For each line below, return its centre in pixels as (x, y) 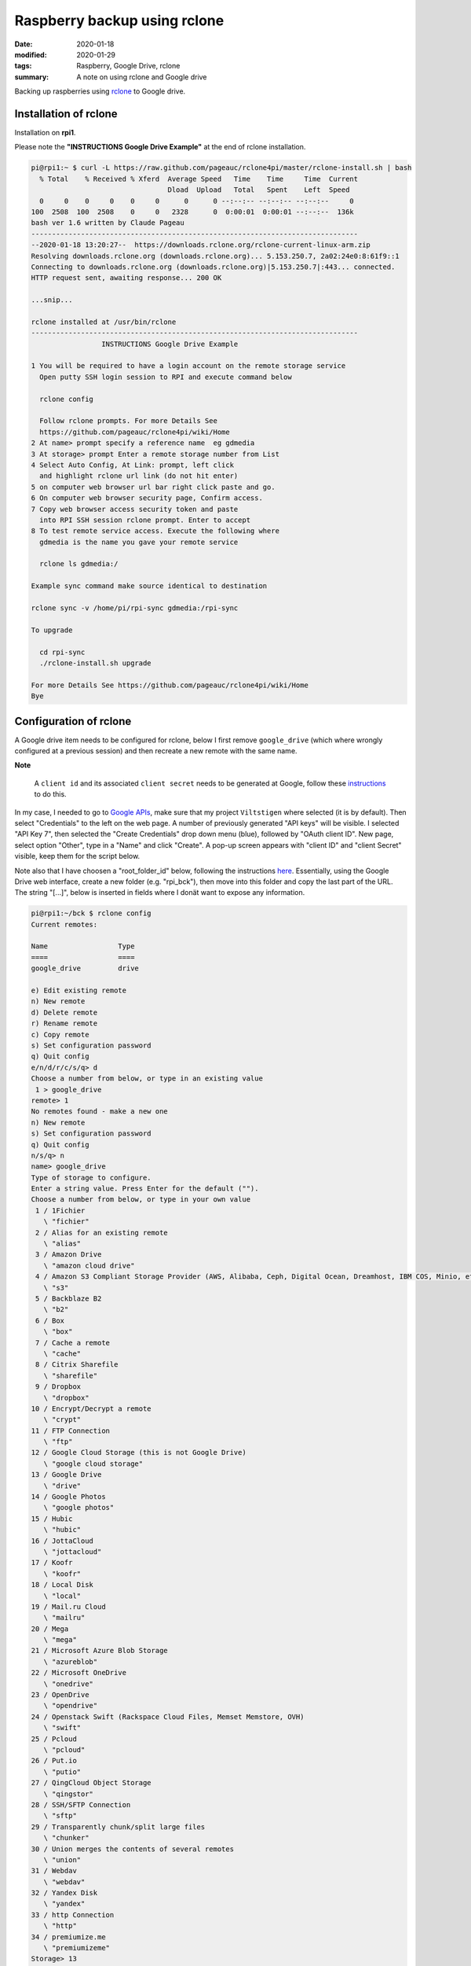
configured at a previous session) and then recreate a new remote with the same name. (156, 751)
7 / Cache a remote (73, 1342)
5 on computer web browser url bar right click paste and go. (153, 487)
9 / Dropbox (58, 1387)
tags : (23, 66)
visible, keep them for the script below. (77, 856)
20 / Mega (50, 1629)
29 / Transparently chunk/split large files (118, 1827)
